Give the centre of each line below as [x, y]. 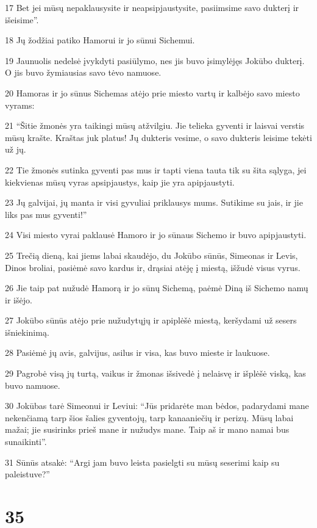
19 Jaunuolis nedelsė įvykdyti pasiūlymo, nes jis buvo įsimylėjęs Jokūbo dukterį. [155, 60]
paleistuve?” [27, 474]
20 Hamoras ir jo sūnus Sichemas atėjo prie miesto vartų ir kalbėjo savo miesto [152, 92]
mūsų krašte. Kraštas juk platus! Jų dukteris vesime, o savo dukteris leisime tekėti [158, 137]
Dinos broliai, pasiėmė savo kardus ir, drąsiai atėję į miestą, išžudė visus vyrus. [153, 267]
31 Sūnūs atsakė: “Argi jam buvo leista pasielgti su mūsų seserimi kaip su [142, 462]
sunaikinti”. [26, 442]
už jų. [16, 149]
